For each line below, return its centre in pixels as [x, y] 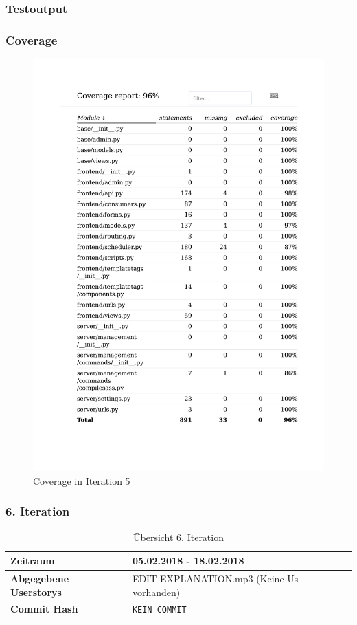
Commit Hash [44, 609]
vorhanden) [156, 592]
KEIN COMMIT [159, 610]
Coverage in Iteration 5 [82, 480]
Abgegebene [40, 578]
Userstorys [36, 592]
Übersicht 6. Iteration [178, 537]
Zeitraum [33, 561]
